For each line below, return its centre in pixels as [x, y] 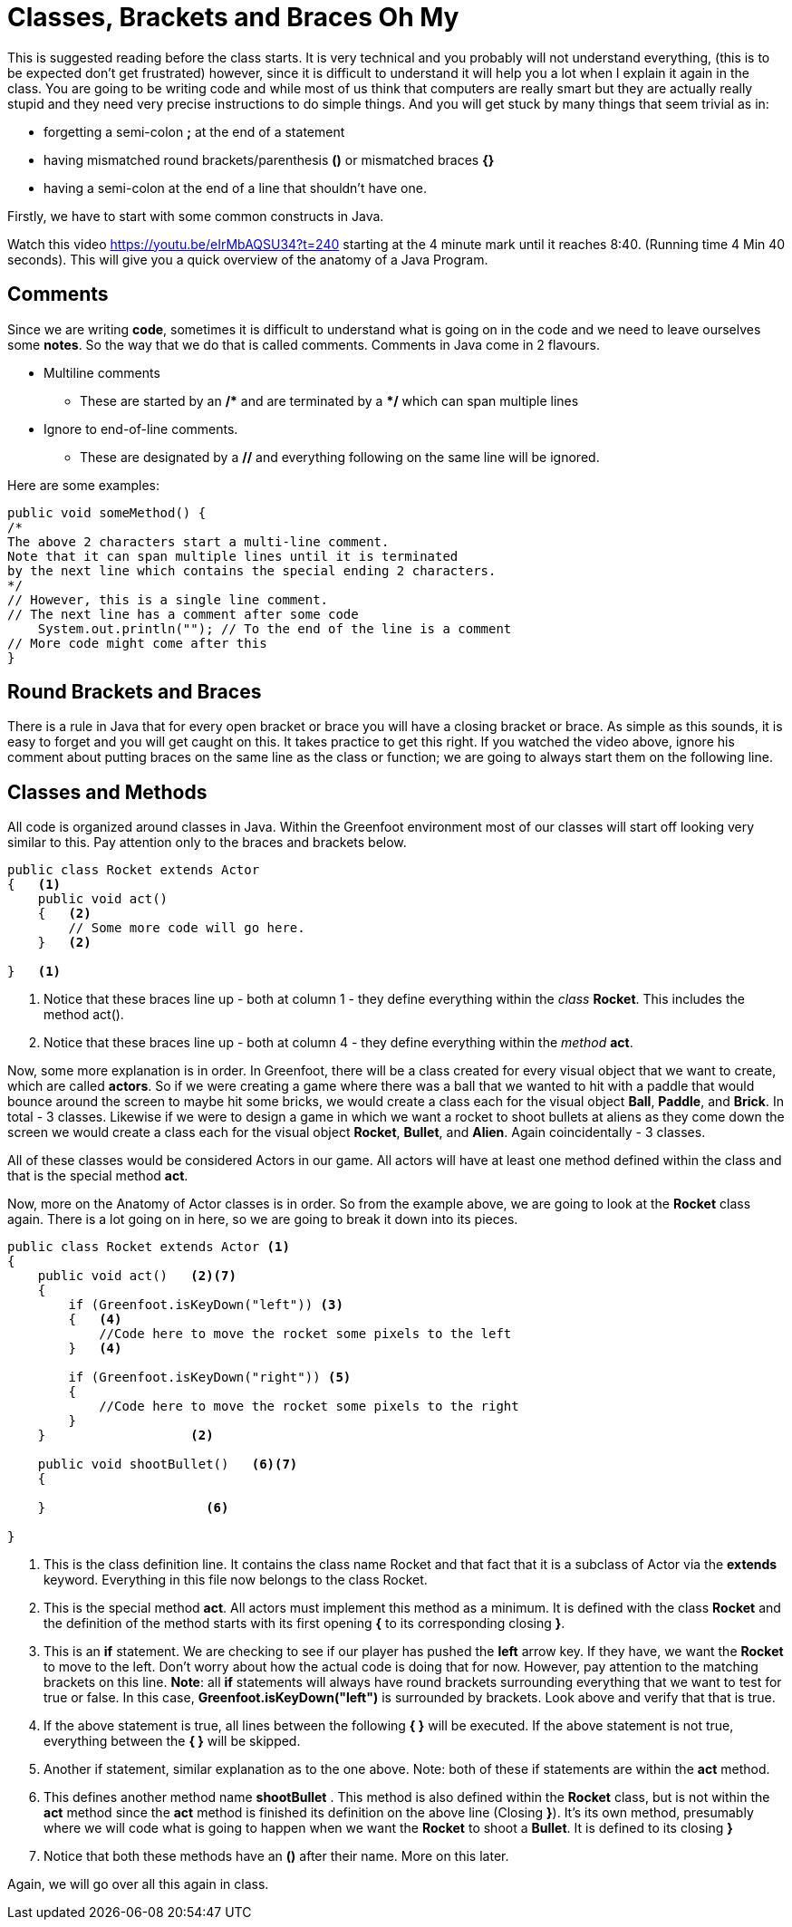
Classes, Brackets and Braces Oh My [233, 17]
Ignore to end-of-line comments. [141, 429]
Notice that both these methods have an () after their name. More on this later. [276, 1856]
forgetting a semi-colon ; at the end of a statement [194, 131]
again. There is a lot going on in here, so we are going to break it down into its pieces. [263, 1219]
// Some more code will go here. [187, 928]
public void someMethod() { [107, 512]
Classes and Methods [107, 792]
